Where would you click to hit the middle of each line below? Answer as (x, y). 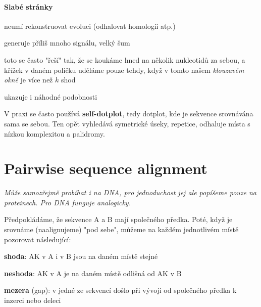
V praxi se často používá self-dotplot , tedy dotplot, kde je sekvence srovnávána (129, 114)
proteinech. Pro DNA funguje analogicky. (67, 202)
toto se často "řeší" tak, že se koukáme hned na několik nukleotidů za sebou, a (125, 59)
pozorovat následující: (38, 239)
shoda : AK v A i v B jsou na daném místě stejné (81, 256)
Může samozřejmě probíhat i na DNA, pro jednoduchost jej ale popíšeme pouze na (130, 192)
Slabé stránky (29, 6)
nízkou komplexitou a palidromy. (55, 133)
